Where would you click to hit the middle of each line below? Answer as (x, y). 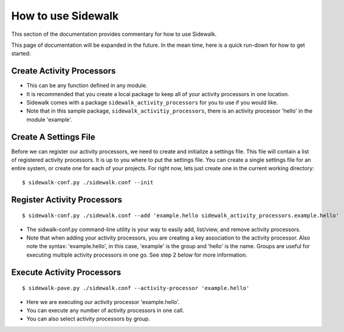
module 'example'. (49, 119)
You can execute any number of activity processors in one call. (105, 311)
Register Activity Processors (67, 200)
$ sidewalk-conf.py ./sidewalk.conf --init (88, 182)
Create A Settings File (53, 137)
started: (21, 54)
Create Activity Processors (64, 71)
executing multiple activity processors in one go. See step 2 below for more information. (137, 255)
